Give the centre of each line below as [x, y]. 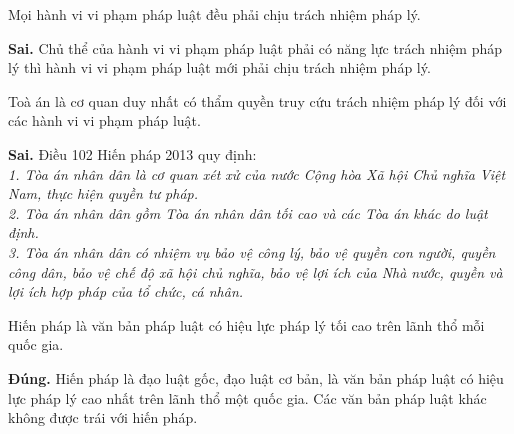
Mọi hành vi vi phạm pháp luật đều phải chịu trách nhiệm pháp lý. [214, 14]
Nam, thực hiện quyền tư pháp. [103, 193]
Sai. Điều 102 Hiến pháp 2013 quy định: [132, 153]
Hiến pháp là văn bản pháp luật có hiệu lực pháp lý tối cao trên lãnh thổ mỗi [246, 324]
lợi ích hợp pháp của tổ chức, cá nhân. [126, 291]
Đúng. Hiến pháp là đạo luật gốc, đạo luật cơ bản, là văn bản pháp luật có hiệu [256, 377]
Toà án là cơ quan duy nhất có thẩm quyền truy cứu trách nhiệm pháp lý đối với [257, 100]
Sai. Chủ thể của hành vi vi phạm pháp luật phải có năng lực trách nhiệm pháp [255, 47]
